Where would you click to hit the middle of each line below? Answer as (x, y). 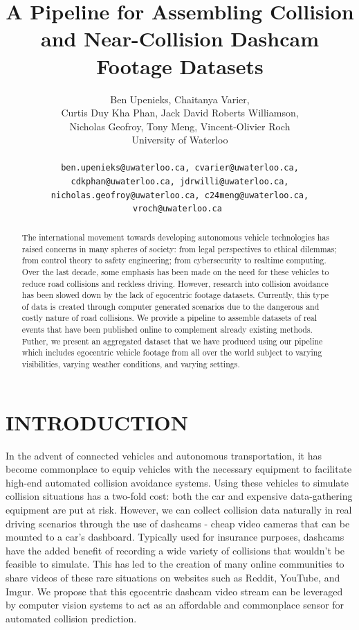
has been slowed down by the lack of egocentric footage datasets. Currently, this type (175, 295)
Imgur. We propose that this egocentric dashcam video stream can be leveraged (174, 591)
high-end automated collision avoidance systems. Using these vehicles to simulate (177, 482)
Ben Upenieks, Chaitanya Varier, (180, 99)
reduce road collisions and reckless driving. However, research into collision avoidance (175, 283)
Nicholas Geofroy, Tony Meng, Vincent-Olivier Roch (180, 126)
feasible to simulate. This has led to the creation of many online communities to (175, 564)
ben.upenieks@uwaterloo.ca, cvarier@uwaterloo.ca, (180, 168)
